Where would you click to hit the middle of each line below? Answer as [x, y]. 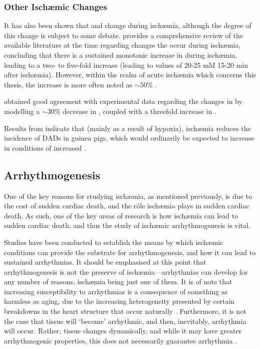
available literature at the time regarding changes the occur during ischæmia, [122, 45]
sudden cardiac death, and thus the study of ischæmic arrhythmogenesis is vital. [127, 225]
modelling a [22, 111]
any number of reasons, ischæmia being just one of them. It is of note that [118, 281]
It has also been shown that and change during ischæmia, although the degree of [128, 25]
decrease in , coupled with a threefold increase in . [140, 111]
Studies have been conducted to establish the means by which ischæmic [114, 242]
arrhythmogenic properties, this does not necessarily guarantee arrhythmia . [121, 340]
